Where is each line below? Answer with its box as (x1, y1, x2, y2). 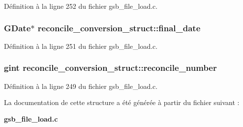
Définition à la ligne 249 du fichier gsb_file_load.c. (4, 81, 158, 91)
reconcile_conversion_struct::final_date (37, 21, 201, 34)
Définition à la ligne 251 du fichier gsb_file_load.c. (4, 41, 158, 51)
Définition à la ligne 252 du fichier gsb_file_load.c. (4, 1, 158, 11)
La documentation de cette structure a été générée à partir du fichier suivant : (4, 97, 240, 107)
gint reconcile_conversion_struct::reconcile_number (4, 62, 217, 74)
